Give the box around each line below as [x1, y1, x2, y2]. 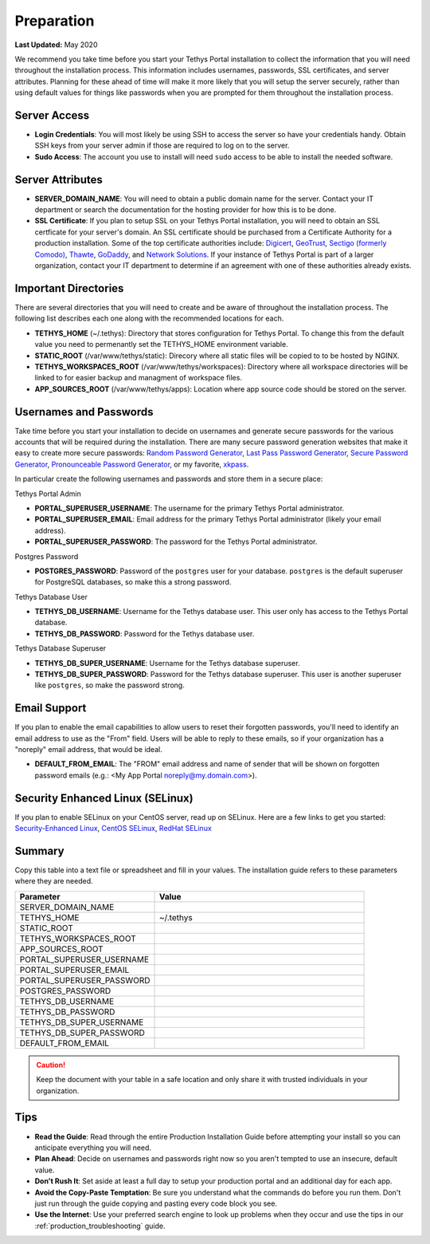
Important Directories [14, 281, 124, 295]
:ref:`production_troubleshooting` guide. [34, 1221, 166, 1230]
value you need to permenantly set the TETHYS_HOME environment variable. [34, 340, 288, 349]
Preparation [14, 12, 95, 30]
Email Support [14, 702, 87, 715]
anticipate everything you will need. [34, 1143, 151, 1152]
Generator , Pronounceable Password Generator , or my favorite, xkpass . [14, 459, 249, 469]
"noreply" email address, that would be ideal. [14, 745, 162, 754]
